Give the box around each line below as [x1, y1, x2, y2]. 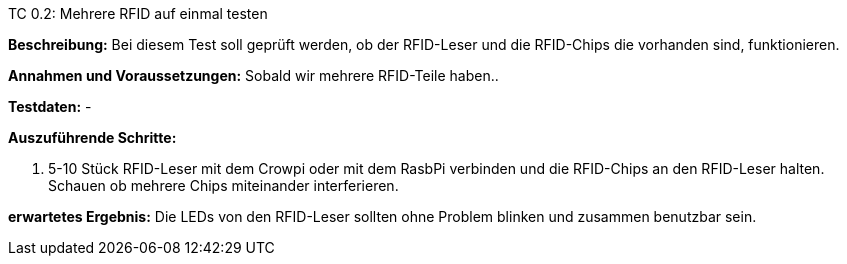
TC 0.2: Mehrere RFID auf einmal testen [8, 5, 268, 22]
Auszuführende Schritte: [8, 129, 177, 146]
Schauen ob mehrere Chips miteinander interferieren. [48, 177, 399, 194]
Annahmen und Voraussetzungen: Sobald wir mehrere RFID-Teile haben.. [8, 67, 499, 84]
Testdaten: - [8, 98, 92, 115]
